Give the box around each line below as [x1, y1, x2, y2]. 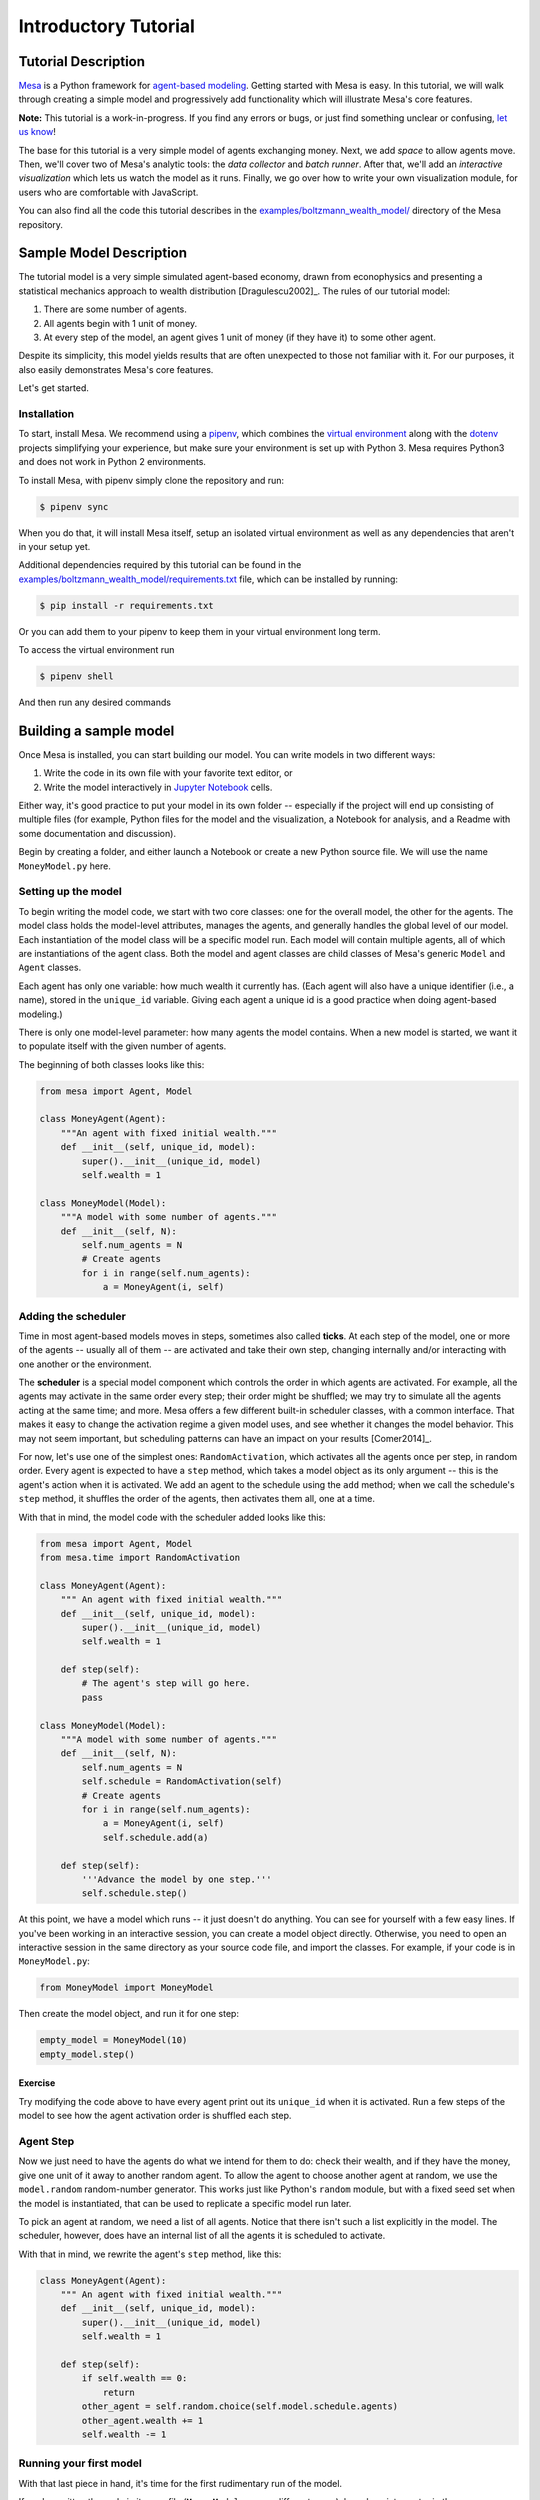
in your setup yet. [18, 540, 91, 552]
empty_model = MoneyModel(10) [39, 2035, 188, 2046]
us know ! [18, 126, 57, 138]
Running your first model [18, 2456, 142, 2470]
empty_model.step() [39, 2048, 135, 2060]
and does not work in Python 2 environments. [18, 456, 207, 468]
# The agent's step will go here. [81, 1678, 251, 1689]
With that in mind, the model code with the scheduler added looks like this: [18, 1511, 326, 1523]
